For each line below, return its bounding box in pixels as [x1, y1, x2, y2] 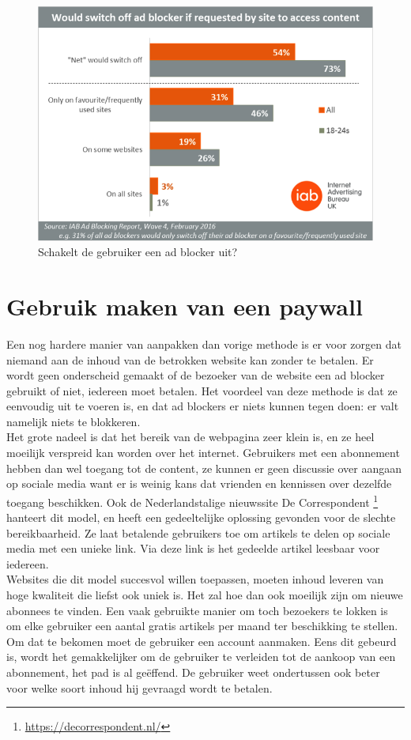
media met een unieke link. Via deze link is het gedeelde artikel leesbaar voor [6, 540, 380, 557]
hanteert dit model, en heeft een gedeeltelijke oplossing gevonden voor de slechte [6, 509, 396, 526]
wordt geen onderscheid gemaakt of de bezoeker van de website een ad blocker [6, 367, 385, 383]
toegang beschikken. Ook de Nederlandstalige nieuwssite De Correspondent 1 [6, 491, 379, 510]
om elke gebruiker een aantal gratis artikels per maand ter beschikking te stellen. [6, 617, 398, 634]
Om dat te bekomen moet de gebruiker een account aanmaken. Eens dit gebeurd [6, 632, 397, 649]
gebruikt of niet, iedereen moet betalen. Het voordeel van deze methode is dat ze [6, 382, 398, 398]
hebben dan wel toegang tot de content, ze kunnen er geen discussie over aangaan [6, 459, 402, 476]
